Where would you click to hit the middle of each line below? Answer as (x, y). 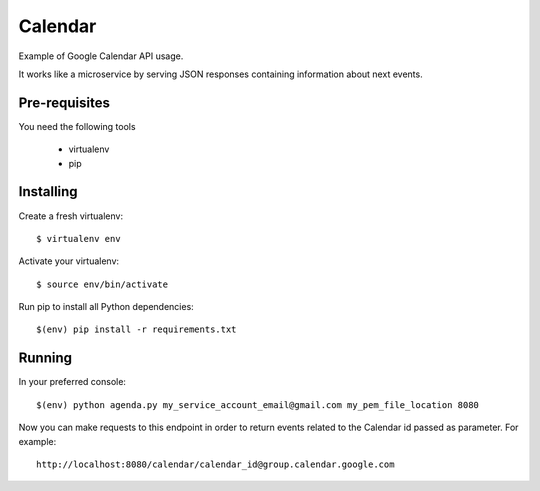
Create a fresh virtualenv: (71, 216)
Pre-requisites (64, 102)
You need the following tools (77, 126)
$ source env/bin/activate (102, 284)
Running (45, 358)
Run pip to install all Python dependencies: (106, 307)
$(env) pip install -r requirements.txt (136, 329)
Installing (48, 191)
